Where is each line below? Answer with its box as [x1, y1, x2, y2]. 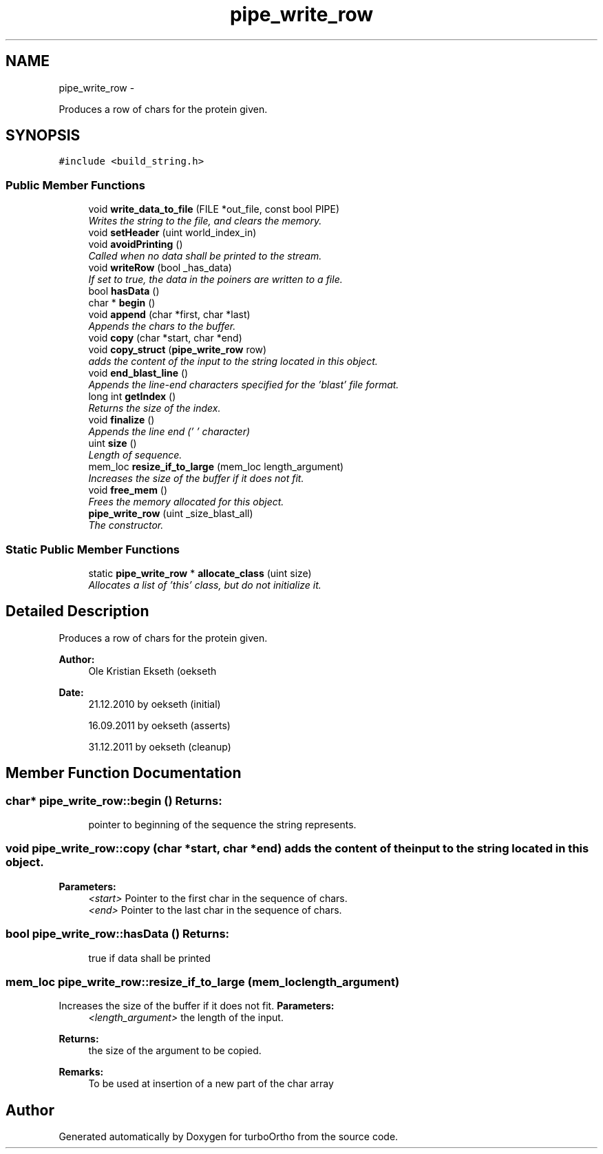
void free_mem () [88, 484, 168, 496]
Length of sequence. [88, 449, 182, 461]
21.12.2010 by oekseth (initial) [88, 697, 221, 710]
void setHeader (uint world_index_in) [88, 227, 257, 239]
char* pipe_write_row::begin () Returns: [6, 793, 222, 808]
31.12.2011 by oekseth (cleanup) [88, 740, 231, 753]
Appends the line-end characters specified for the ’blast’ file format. [88, 379, 399, 391]
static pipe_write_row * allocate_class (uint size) [88, 567, 312, 579]
